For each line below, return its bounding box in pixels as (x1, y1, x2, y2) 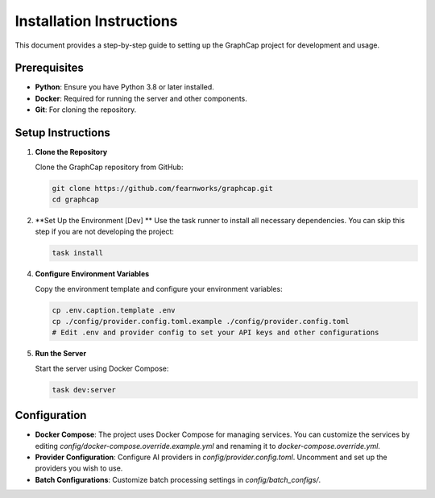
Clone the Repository (35, 147, 108, 157)
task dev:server (52, 385, 117, 394)
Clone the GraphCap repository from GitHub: (35, 162, 184, 172)
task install (52, 248, 104, 258)
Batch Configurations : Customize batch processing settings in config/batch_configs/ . (35, 475, 321, 484)
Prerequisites (14, 61, 84, 75)
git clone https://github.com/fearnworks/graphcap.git (52, 184, 273, 193)
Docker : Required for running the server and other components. (35, 93, 247, 103)
